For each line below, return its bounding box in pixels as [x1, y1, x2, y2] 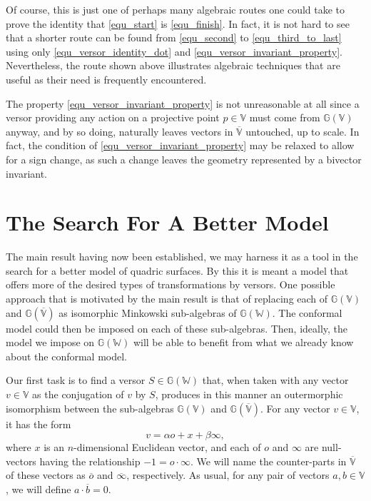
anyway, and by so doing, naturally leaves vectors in [6, 123, 233, 138]
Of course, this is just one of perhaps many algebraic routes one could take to [6, 2, 345, 16]
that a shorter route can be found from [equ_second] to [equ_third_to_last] [6, 30, 342, 45]
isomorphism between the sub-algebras [6, 400, 174, 415]
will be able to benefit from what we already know [133, 335, 354, 350]
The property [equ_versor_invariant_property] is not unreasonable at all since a [6, 96, 360, 111]
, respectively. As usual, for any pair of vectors [126, 467, 330, 482]
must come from [249, 110, 320, 125]
